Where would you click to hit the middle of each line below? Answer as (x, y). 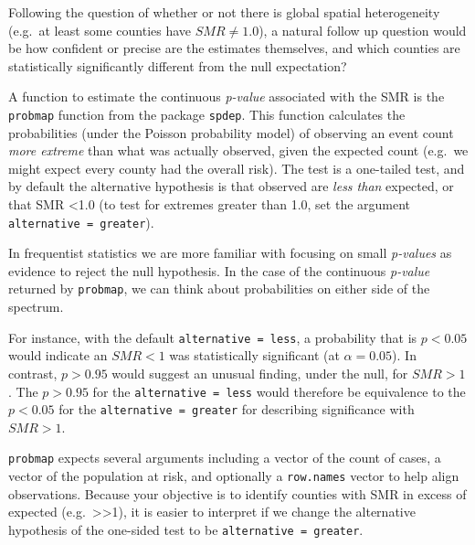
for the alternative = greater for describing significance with (237, 409)
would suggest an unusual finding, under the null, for (260, 373)
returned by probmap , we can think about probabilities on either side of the (219, 289)
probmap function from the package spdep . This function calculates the (207, 114)
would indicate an (58, 355)
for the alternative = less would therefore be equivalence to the (279, 391)
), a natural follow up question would (363, 30)
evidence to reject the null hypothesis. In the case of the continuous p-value (219, 270)
